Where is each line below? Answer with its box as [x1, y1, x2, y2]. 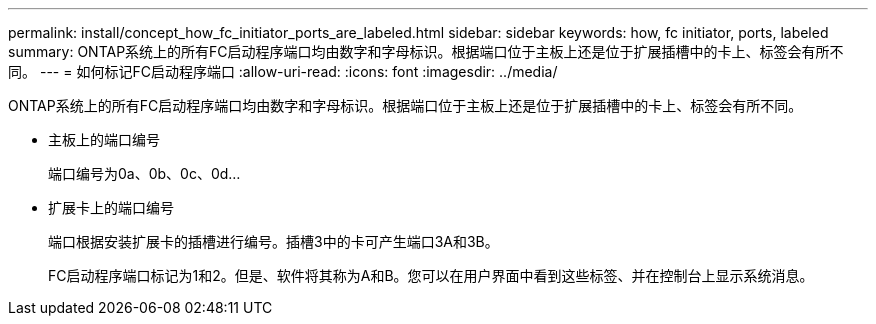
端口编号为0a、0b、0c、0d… [48, 165, 241, 182]
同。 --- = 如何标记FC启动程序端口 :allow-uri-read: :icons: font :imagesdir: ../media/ [8, 63, 558, 80]
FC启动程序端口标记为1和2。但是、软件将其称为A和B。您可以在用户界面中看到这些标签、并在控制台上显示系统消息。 [48, 267, 814, 284]
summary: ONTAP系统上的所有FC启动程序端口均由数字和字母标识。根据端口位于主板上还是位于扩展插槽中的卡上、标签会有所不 [8, 43, 844, 60]
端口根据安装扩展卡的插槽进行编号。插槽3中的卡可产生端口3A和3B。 [48, 233, 499, 250]
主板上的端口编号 [48, 131, 160, 148]
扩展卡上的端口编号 [48, 199, 174, 216]
